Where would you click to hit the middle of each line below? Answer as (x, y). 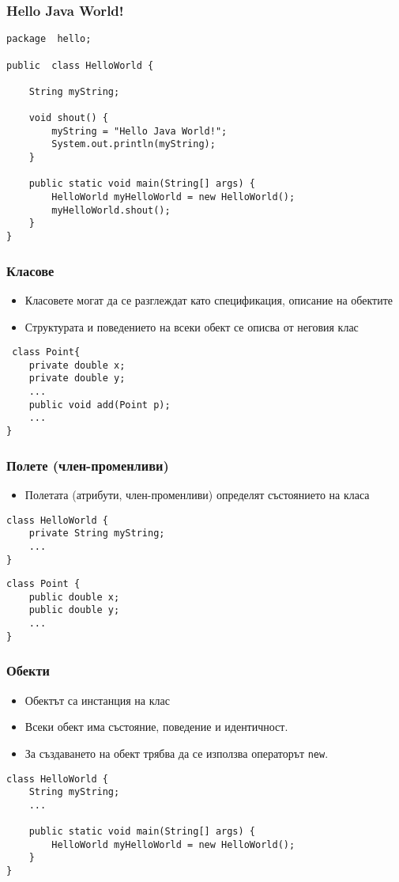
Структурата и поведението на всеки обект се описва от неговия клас (192, 326)
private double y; (77, 379)
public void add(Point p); (100, 405)
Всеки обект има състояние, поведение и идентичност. (156, 727)
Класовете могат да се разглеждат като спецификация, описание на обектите (209, 299)
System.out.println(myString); (134, 144)
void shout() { (68, 118)
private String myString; (97, 534)
